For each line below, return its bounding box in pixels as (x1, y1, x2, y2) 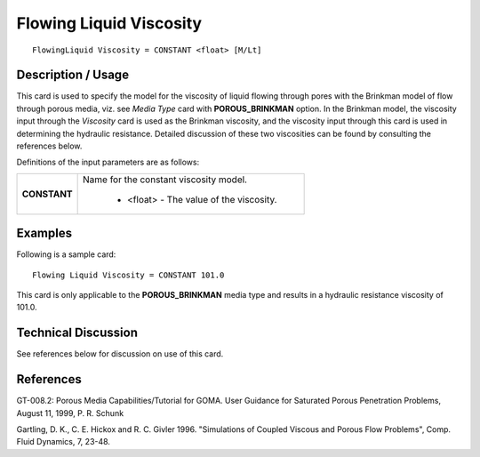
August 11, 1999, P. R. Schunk (16, 407, 124, 418)
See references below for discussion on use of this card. (16, 349, 224, 359)
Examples (16, 226, 73, 241)
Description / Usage (16, 68, 129, 83)
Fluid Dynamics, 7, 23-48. (16, 437, 111, 447)
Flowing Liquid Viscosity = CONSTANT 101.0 (32, 269, 225, 280)
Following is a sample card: (16, 249, 116, 260)
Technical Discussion (16, 325, 138, 341)
